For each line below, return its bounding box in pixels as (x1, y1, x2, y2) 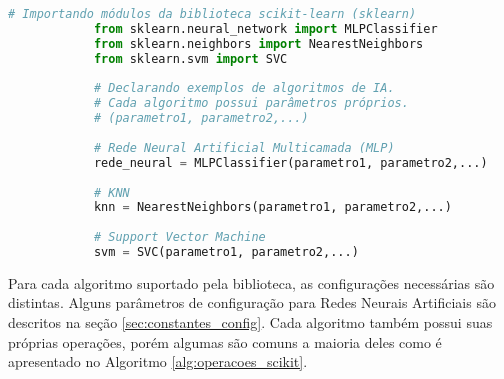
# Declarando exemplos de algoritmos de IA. (93, 81, 395, 96)
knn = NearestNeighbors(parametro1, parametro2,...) (93, 200, 452, 215)
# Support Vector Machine (93, 230, 266, 245)
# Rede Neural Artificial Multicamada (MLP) (93, 140, 395, 155)
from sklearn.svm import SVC (93, 51, 288, 66)
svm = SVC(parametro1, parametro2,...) (93, 245, 359, 259)
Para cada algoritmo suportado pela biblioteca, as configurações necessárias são (8, 272, 495, 293)
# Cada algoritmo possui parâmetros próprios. (93, 96, 409, 111)
